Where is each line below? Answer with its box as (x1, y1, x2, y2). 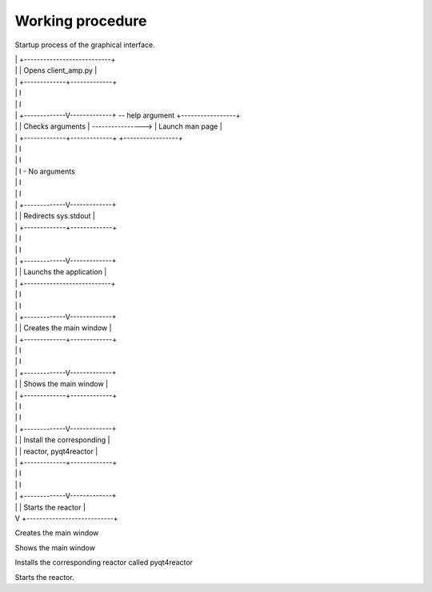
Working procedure (14, 12, 147, 30)
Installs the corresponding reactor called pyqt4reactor (14, 558, 194, 567)
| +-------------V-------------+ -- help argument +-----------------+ (14, 110, 241, 120)
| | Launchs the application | (14, 267, 107, 277)
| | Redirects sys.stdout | (14, 211, 96, 221)
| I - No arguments (14, 166, 75, 176)
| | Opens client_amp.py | (14, 66, 98, 75)
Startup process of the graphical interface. (14, 40, 155, 50)
